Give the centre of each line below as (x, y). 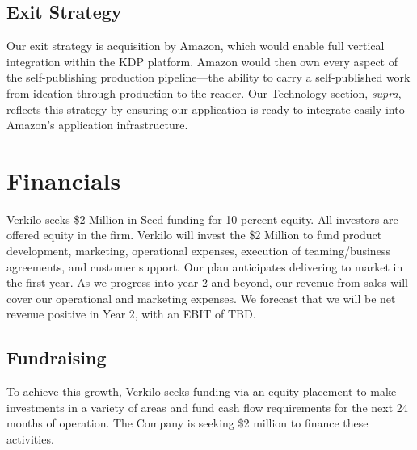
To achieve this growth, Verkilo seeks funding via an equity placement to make (202, 391)
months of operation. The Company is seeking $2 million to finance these (187, 423)
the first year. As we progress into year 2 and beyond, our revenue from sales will (207, 282)
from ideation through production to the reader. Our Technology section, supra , (204, 93)
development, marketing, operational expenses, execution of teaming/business (198, 251)
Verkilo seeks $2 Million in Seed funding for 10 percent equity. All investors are (202, 219)
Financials (64, 180)
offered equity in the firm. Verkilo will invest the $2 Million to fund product (194, 235)
